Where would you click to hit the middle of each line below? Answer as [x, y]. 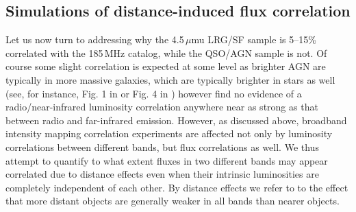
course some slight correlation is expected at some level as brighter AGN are [166, 66]
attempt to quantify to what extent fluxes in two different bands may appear [167, 160]
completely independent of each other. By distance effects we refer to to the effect [177, 187]
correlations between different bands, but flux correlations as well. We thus [162, 146]
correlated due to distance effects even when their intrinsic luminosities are [162, 174]
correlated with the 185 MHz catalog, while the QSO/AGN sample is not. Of [166, 52]
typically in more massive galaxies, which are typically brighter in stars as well [170, 79]
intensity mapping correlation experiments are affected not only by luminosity [169, 133]
